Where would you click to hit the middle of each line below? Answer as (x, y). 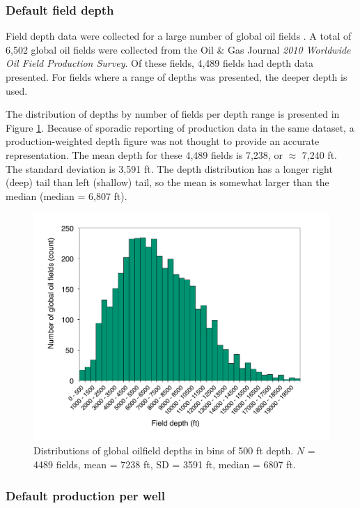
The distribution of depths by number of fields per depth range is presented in (173, 114)
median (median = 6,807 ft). (66, 195)
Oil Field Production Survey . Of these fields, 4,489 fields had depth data (159, 63)
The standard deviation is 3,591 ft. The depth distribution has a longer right (169, 168)
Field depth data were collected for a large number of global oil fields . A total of (179, 36)
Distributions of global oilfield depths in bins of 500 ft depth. (164, 451)
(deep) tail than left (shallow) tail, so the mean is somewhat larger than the (167, 182)
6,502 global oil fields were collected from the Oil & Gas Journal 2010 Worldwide (178, 49)
